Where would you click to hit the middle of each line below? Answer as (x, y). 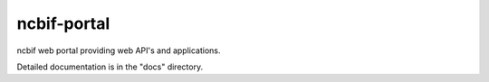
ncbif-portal (63, 23)
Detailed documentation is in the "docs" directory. (110, 67)
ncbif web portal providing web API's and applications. (119, 50)
